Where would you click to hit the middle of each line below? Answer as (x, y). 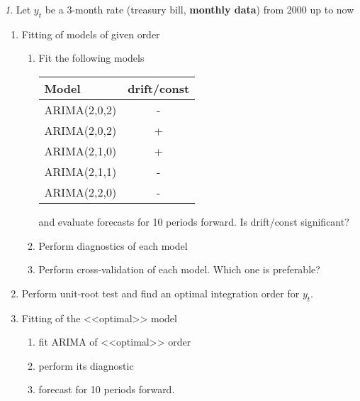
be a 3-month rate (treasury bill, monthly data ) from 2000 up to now (199, 9)
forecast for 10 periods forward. (107, 389)
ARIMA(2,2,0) (80, 192)
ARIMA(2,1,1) (80, 171)
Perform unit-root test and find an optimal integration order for (161, 293)
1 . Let (18, 9)
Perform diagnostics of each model (113, 245)
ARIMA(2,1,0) (80, 150)
